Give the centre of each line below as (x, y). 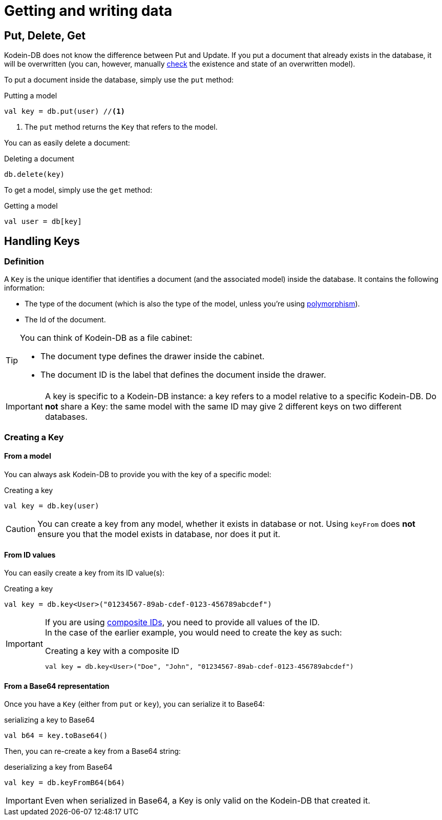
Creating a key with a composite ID (112, 651)
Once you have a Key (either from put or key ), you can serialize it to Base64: (134, 704)
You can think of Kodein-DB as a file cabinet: (106, 338)
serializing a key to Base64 (49, 720)
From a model (28, 456)
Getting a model (31, 206)
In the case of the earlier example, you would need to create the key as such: (193, 633)
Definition (24, 262)
